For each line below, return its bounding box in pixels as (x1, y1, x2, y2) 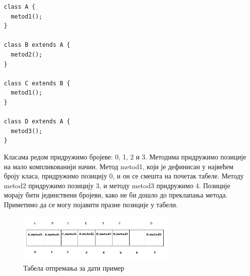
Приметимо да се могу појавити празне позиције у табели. (4, 199, 178, 209)
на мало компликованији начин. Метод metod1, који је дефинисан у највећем (4, 161, 233, 171)
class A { (4, 3, 36, 10)
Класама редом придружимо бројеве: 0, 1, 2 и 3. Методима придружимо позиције (4, 151, 246, 161)
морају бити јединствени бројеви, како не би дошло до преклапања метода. (4, 190, 228, 200)
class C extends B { (4, 79, 71, 87)
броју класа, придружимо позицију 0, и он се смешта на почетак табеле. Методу (4, 171, 244, 181)
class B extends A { (4, 41, 71, 49)
